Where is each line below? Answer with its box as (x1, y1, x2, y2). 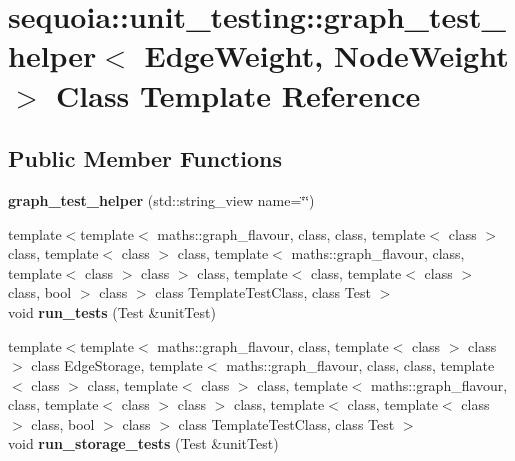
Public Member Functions (8, 143, 282, 174)
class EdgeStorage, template (31, 355, 203, 376)
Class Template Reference (56, 74, 421, 115)
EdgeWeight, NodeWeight (144, 35, 509, 76)
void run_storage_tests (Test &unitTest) (8, 433, 279, 454)
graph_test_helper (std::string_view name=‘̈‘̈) (8, 189, 315, 210)
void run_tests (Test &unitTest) (8, 301, 216, 322)
